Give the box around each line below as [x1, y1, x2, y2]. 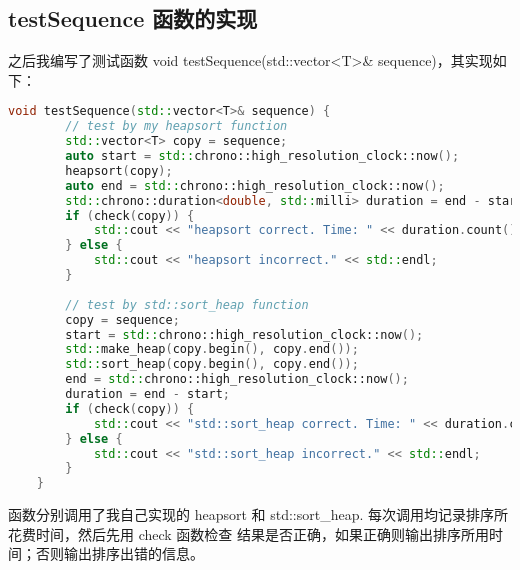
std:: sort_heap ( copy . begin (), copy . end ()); [65, 357, 359, 372]
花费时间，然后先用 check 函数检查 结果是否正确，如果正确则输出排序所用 [8, 523, 490, 544]
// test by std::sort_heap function [65, 297, 309, 312]
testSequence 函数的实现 [8, 3, 258, 34]
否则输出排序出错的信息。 [35, 543, 204, 564]
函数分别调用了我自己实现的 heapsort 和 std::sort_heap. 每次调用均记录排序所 [8, 504, 509, 525]
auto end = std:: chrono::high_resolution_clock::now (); [65, 178, 445, 193]
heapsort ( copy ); [65, 163, 173, 178]
